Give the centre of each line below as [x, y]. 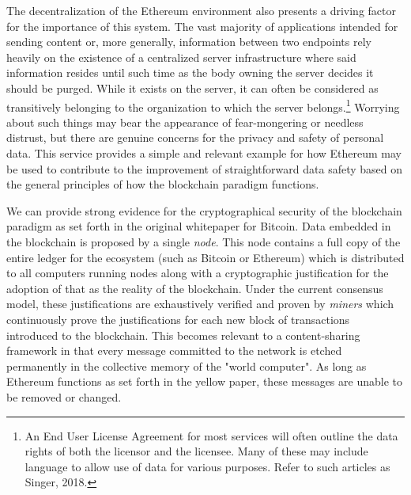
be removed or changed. [64, 396]
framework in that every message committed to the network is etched [174, 350]
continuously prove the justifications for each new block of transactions [178, 319]
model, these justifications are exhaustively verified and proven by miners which [200, 304]
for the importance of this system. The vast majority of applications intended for [202, 26]
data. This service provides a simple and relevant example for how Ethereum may [204, 153]
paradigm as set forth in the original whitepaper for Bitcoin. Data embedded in [199, 226]
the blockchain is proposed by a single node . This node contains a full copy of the [204, 241]
